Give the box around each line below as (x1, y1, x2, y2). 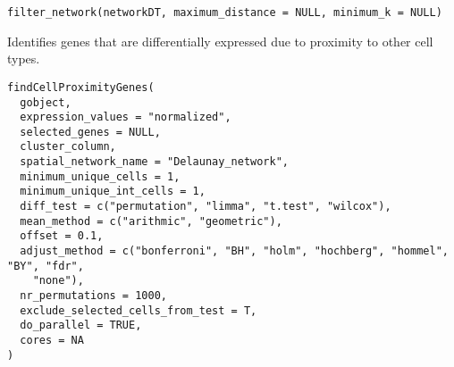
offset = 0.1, (20, 229, 104, 243)
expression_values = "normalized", (20, 111, 231, 124)
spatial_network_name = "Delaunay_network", (20, 155, 289, 169)
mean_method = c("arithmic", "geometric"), (20, 214, 282, 228)
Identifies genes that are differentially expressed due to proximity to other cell (7, 31, 433, 50)
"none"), (32, 274, 84, 288)
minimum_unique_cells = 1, (20, 170, 181, 183)
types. (7, 49, 40, 68)
